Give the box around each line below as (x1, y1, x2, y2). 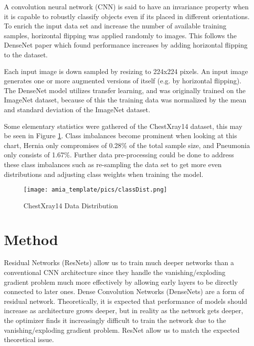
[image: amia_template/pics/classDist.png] (23, 186, 167, 194)
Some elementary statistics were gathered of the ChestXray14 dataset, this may (4, 121, 243, 131)
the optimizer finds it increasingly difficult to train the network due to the (4, 315, 226, 325)
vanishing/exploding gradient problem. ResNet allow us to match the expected (4, 324, 240, 335)
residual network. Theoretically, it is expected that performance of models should (4, 296, 248, 306)
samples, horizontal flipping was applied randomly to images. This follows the (4, 30, 237, 40)
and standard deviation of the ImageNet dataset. (4, 104, 150, 114)
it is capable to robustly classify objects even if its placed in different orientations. (4, 11, 250, 21)
